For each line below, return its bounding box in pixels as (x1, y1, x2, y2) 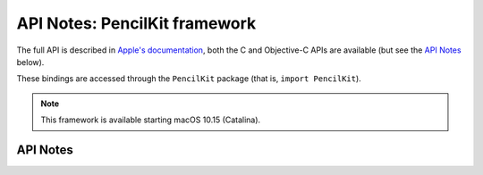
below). (16, 56, 45, 67)
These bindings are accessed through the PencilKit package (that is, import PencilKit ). (16, 73, 361, 84)
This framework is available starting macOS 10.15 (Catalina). (40, 114, 261, 125)
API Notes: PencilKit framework (16, 13, 257, 33)
